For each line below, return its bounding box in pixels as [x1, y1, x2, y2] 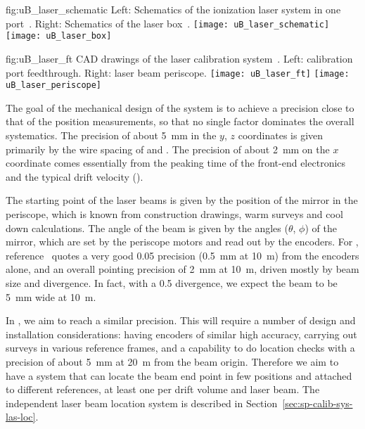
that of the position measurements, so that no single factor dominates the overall [6, 114, 354, 129]
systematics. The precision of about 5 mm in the [6, 128, 217, 142]
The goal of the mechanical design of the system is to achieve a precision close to [6, 100, 354, 115]
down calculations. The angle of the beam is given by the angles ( [6, 220, 288, 235]
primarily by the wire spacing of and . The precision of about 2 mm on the [6, 141, 330, 156]
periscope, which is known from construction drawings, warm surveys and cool [6, 206, 343, 221]
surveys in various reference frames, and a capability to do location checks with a [6, 340, 355, 355]
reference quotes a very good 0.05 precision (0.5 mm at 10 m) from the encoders [6, 248, 359, 262]
